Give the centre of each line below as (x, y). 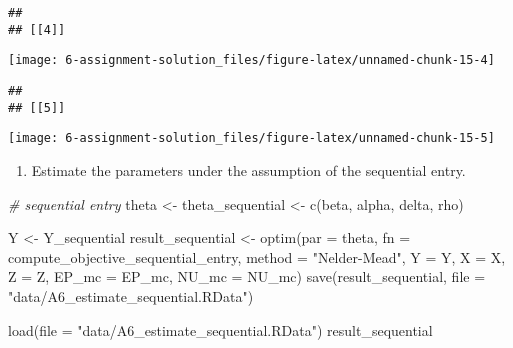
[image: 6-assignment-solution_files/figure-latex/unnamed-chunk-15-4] (251, 60)
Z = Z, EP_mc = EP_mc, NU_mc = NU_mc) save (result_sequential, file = (247, 276)
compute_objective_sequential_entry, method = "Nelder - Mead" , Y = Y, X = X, (257, 256)
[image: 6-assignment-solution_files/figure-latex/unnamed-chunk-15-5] (251, 138)
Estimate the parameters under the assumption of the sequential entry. (248, 169)
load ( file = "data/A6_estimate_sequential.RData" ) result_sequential (220, 329)
